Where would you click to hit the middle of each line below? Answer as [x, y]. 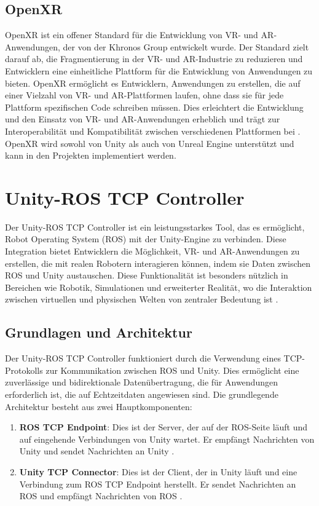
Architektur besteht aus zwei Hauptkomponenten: [99, 406]
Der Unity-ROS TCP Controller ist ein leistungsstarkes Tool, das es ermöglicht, [155, 227]
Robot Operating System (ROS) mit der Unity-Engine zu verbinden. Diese [146, 239]
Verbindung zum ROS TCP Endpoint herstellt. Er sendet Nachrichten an [158, 484]
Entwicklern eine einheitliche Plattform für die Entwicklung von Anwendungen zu [159, 70]
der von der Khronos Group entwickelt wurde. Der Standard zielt [186, 46]
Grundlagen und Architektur [99, 332]
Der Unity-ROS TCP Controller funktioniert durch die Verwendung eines [143, 358]
